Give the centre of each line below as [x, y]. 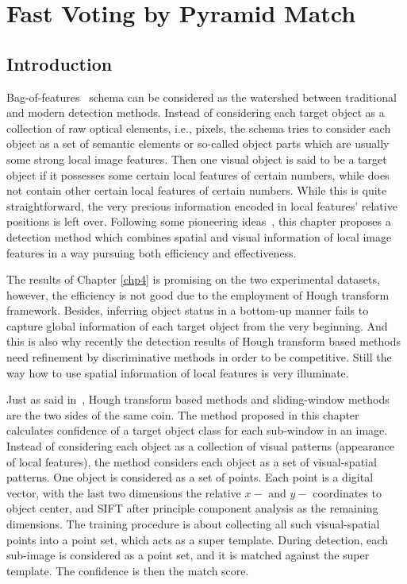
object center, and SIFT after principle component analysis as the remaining [192, 508]
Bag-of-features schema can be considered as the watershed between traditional [202, 97]
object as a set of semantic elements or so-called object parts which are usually [198, 143]
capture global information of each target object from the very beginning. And [197, 325]
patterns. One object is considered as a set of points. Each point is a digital [190, 477]
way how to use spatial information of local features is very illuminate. [178, 372]
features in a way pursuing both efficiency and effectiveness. [152, 252]
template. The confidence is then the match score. [128, 570]
